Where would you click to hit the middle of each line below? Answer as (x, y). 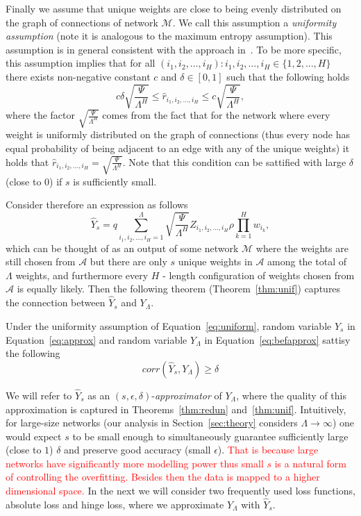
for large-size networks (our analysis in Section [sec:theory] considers (152, 423)
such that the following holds (288, 76)
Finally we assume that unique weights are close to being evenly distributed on (174, 8)
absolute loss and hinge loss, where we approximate (115, 504)
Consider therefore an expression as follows (97, 205)
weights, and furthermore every (82, 275)
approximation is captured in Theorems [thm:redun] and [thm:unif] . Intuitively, (176, 409)
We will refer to (39, 395)
